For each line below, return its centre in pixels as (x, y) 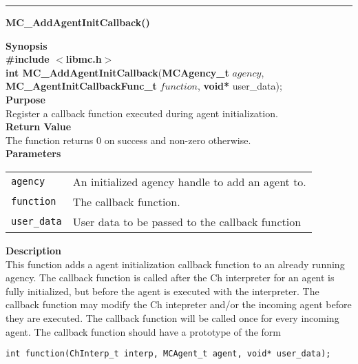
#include (28, 59)
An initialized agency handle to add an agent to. (189, 181)
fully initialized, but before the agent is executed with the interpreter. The (162, 291)
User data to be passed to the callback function (187, 221)
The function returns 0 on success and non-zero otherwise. (128, 140)
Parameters (33, 153)
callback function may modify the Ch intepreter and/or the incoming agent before (179, 304)
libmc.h (84, 59)
